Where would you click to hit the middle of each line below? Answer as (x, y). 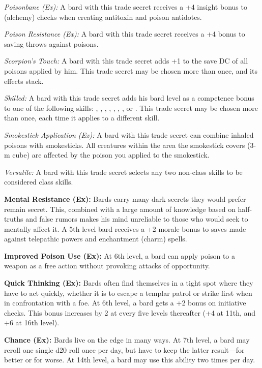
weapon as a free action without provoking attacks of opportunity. (107, 266)
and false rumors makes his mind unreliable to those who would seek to (137, 219)
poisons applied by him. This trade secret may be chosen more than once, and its (131, 70)
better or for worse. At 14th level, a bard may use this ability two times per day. (130, 360)
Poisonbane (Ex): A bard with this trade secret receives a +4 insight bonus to (126, 7)
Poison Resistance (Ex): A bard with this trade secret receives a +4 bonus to (125, 34)
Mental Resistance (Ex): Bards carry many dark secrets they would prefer (125, 198)
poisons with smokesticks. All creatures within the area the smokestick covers (125, 145)
